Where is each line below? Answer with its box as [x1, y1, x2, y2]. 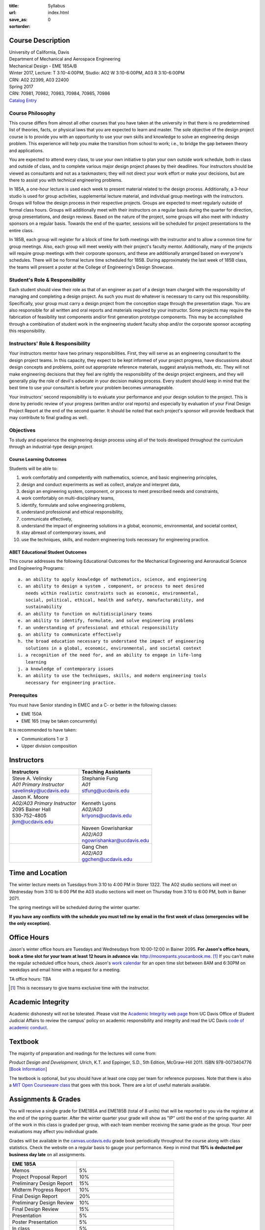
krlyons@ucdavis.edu [81, 812, 132, 819]
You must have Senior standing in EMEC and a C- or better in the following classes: [9, 702, 178, 708]
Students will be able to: [9, 465, 58, 471]
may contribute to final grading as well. [9, 414, 88, 420]
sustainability [25, 604, 62, 610]
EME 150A [21, 711, 42, 717]
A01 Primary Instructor [12, 781, 64, 788]
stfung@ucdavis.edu [81, 787, 130, 794]
